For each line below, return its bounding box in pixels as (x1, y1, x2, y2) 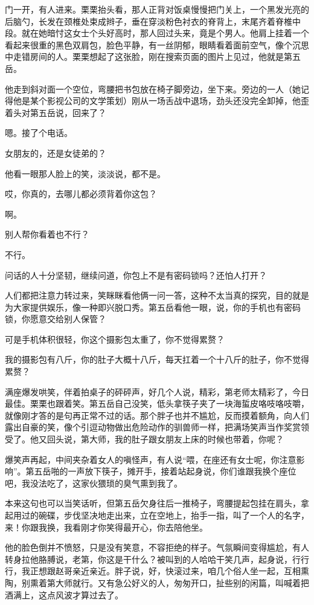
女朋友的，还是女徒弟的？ (5, 146, 106, 159)
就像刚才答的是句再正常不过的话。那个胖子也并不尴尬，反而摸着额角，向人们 (5, 409, 309, 421)
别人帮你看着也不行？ (5, 228, 89, 241)
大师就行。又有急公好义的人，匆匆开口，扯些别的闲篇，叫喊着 (55, 576, 301, 589)
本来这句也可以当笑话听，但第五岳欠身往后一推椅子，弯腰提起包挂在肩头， (5, 497, 301, 510)
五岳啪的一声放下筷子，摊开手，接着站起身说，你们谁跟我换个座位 (34, 465, 296, 477)
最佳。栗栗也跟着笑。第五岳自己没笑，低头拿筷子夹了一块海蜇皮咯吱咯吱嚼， (5, 397, 309, 410)
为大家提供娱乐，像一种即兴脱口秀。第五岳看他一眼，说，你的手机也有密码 (5, 300, 301, 313)
